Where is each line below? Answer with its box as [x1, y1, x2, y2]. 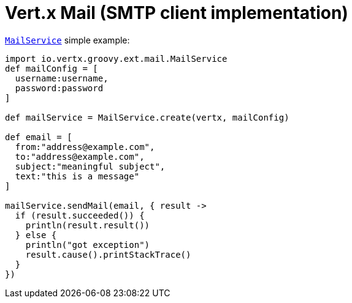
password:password [15, 83, 104, 93]
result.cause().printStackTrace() [25, 249, 191, 260]
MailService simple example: [5, 34, 130, 45]
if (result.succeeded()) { [15, 210, 145, 220]
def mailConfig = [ [5, 63, 98, 73]
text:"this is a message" [15, 171, 140, 181]
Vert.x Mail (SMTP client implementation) [5, 2, 348, 23]
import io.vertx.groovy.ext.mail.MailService [5, 53, 228, 64]
